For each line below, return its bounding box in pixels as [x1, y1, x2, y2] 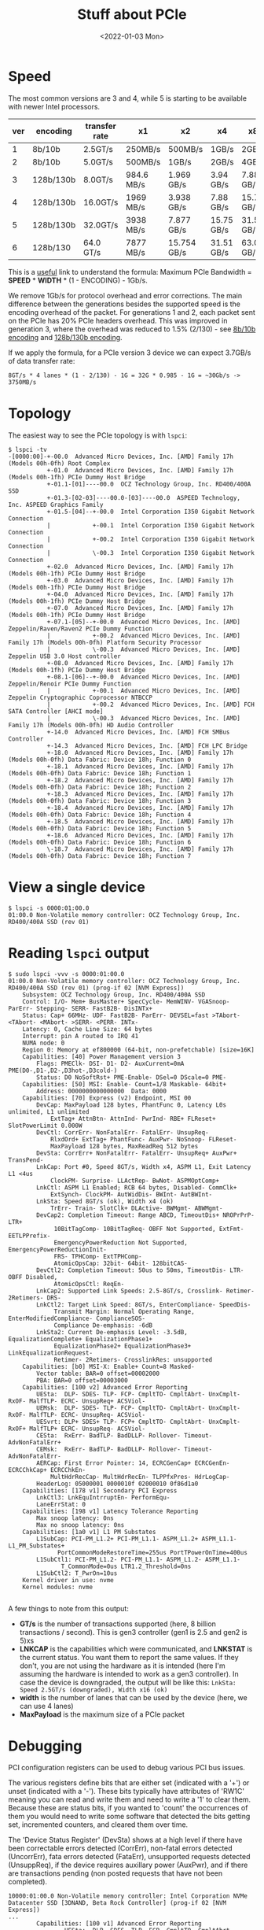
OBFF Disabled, [8, 1273, 58, 1281]
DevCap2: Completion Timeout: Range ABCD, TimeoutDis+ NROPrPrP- [36, 1211, 255, 1219]
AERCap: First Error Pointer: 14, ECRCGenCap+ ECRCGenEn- [36, 1459, 230, 1467]
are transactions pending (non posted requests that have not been [8, 1869, 223, 1878]
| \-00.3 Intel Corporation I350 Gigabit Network [46, 549, 255, 556]
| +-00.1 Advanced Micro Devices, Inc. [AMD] [46, 686, 241, 694]
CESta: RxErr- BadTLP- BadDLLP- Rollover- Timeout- [36, 1431, 213, 1440]
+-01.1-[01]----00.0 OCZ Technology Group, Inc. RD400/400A [46, 480, 251, 488]
